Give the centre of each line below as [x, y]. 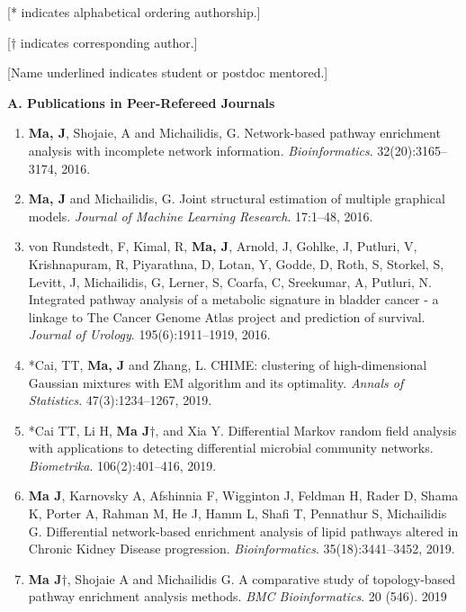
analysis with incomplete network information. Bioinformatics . [201, 150]
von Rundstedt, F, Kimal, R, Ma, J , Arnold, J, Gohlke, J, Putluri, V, [223, 246]
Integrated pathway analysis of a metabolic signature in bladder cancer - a [233, 299]
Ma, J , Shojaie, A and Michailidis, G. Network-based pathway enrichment [234, 133]
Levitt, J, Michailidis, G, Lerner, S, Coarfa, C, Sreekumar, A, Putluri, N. [230, 281]
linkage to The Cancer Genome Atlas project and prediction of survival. [227, 316]
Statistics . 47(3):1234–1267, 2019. [120, 400]
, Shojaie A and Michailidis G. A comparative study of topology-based [261, 578]
